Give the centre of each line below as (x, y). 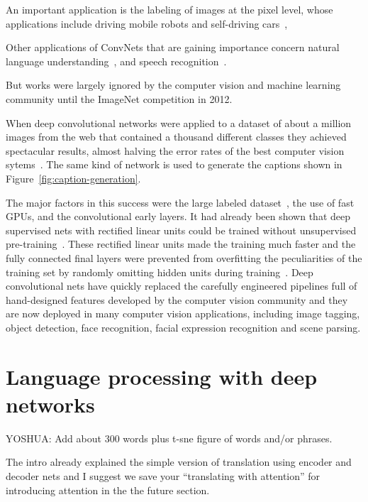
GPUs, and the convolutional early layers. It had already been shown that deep (178, 216)
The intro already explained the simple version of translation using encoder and (179, 462)
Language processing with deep (162, 376)
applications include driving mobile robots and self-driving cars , (147, 23)
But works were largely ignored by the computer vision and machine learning (173, 85)
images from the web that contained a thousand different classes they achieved (176, 137)
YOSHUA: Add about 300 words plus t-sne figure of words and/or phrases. (169, 438)
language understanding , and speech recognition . (116, 61)
